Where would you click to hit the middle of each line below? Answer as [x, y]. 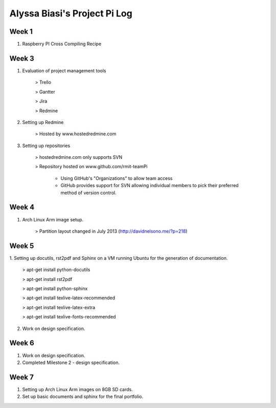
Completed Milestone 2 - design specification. [71, 362]
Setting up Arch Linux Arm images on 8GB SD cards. [77, 389]
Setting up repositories [46, 146]
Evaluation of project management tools [64, 70]
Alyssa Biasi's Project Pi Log [71, 13]
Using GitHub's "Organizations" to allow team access [117, 178]
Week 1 [21, 32]
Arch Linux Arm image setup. [53, 219]
